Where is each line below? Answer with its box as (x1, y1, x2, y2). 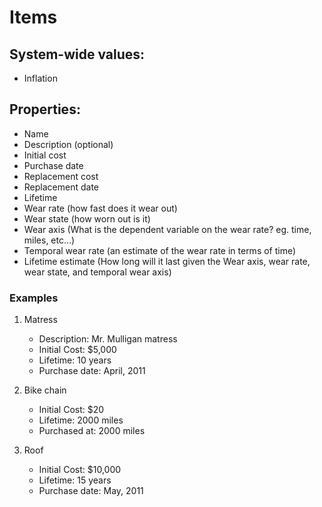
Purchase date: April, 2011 (38, 365, 146, 377)
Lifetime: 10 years (38, 354, 112, 366)
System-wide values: (9, 46, 146, 63)
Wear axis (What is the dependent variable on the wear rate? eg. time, (23, 223, 312, 235)
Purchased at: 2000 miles (38, 425, 146, 437)
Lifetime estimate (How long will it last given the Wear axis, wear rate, (23, 255, 311, 267)
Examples (9, 291, 59, 305)
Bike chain (23, 384, 67, 396)
